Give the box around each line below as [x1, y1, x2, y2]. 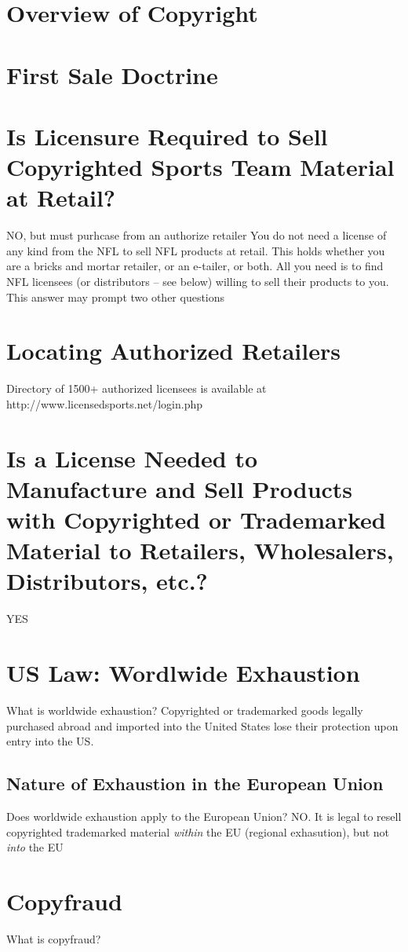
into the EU [6, 839, 64, 855]
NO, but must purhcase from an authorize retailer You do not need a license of [6, 227, 387, 243]
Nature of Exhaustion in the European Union [6, 771, 384, 796]
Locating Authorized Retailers [6, 335, 341, 367]
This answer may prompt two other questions [6, 288, 225, 305]
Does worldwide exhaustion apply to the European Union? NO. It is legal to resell [6, 808, 402, 825]
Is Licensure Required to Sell [6, 119, 328, 152]
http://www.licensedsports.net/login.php [6, 395, 202, 412]
